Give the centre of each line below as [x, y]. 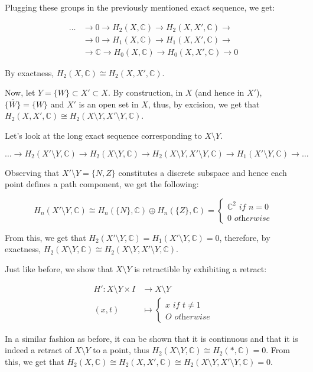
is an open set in [109, 104]
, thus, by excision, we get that [204, 104]
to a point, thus [121, 350]
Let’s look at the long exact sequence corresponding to [103, 136]
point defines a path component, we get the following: [102, 184]
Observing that [32, 172]
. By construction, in [145, 92]
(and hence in [220, 92]
